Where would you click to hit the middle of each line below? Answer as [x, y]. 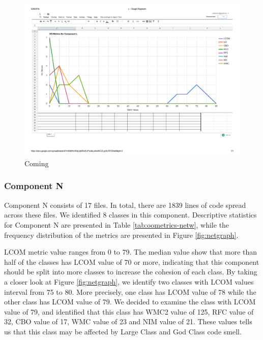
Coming [37, 163]
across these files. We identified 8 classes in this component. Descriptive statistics [130, 215]
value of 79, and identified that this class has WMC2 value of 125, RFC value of [129, 311]
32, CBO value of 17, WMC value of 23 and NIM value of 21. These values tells [128, 321]
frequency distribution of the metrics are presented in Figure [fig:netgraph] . [121, 235]
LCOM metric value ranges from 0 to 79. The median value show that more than [131, 252]
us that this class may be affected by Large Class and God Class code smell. [123, 331]
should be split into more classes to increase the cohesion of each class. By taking [131, 272]
